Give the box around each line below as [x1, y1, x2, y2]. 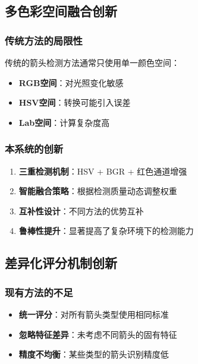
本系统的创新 [5, 141, 64, 156]
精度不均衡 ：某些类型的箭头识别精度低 [18, 348, 169, 360]
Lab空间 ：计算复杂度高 [18, 116, 110, 128]
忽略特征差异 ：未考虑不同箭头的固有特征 [18, 328, 177, 340]
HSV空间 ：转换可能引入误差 [18, 96, 131, 109]
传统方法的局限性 [5, 33, 83, 48]
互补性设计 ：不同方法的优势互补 [18, 204, 144, 217]
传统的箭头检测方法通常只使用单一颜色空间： [5, 56, 180, 68]
